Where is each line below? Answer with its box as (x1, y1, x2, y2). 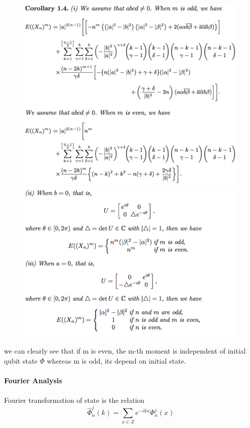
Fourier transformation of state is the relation (4, 394, 145, 405)
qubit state (4, 355, 38, 366)
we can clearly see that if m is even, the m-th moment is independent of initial (4, 345, 246, 356)
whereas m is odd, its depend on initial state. (47, 355, 186, 366)
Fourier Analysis (4, 375, 62, 385)
